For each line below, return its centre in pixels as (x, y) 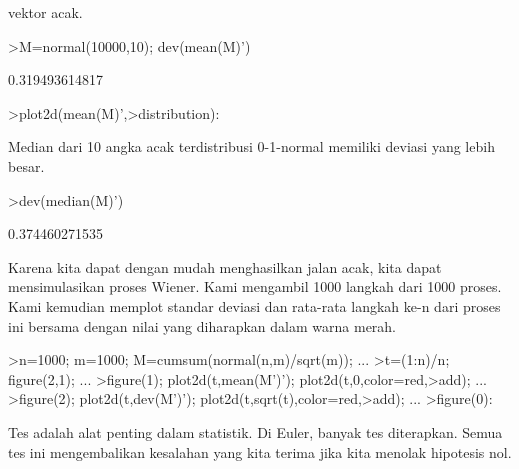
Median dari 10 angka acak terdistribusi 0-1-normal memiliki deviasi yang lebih (251, 146)
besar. (26, 165)
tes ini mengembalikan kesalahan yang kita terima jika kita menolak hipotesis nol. (260, 451)
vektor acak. (45, 12)
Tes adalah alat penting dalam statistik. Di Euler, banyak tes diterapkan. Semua (255, 431)
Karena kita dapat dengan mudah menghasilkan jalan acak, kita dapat (225, 266)
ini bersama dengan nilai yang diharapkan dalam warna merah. (202, 325)
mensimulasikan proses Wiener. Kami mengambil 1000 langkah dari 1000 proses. (255, 286)
